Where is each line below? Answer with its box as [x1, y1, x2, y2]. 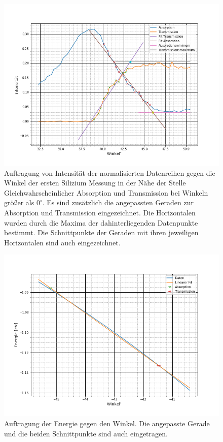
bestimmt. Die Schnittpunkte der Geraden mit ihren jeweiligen [4, 227, 199, 238]
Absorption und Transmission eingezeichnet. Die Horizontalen [4, 207, 196, 217]
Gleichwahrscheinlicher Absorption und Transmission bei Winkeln [4, 187, 208, 198]
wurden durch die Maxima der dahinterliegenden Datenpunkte [4, 217, 198, 228]
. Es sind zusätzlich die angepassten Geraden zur [42, 197, 194, 208]
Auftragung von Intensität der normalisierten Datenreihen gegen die [4, 167, 215, 178]
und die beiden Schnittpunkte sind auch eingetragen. [4, 428, 168, 438]
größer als [4, 197, 34, 208]
